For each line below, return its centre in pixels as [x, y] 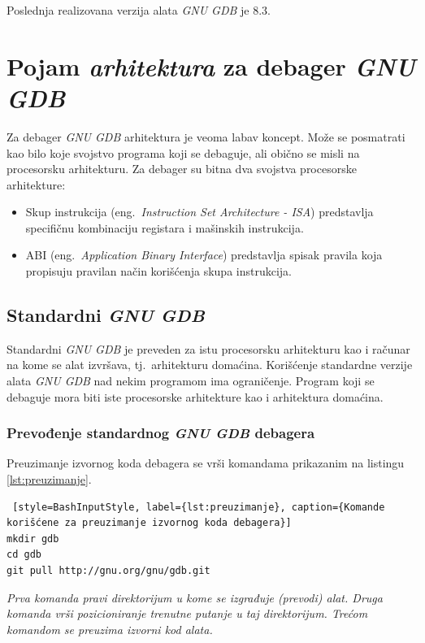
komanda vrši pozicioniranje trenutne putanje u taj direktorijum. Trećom [187, 613]
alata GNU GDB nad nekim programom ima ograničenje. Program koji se [191, 381]
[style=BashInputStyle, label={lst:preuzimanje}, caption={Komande [199, 507]
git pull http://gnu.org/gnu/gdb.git [108, 571]
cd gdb [24, 555]
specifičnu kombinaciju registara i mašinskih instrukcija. [165, 227]
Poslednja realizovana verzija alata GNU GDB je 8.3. [139, 10]
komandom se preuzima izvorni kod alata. [110, 629]
